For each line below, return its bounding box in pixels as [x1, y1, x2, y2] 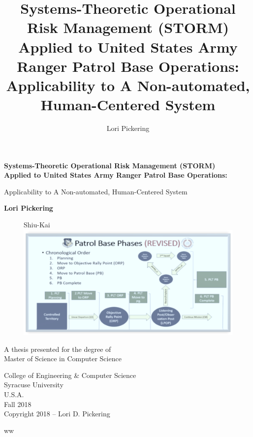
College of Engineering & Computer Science [4, 370, 136, 380]
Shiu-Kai [24, 219, 50, 230]
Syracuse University [4, 379, 63, 390]
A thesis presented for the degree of [4, 343, 111, 354]
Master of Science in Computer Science [4, 353, 122, 364]
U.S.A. [4, 389, 24, 400]
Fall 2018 [4, 399, 32, 409]
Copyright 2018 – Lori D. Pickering [4, 408, 110, 419]
